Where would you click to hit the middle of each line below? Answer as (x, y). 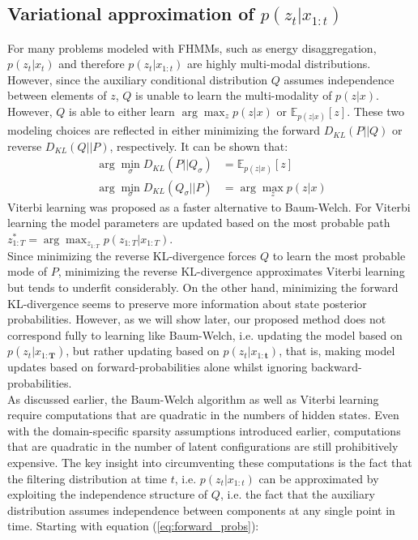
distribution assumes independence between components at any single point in (201, 510)
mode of (27, 271)
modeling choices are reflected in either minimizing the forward (164, 130)
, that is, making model (337, 351)
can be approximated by (319, 478)
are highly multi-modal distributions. (279, 64)
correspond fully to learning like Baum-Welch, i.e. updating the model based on (205, 334)
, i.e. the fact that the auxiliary (297, 494)
